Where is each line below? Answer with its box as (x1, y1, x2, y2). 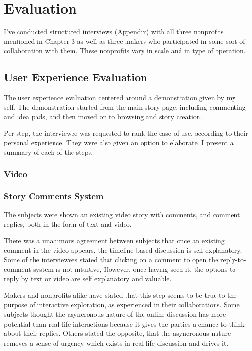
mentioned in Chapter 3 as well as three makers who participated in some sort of (4, 36, 245, 46)
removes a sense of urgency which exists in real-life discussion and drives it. (4, 337, 229, 348)
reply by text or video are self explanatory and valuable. (4, 273, 172, 284)
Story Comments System (4, 190, 104, 202)
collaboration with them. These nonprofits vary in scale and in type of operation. (4, 45, 246, 56)
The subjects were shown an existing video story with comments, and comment (4, 209, 240, 219)
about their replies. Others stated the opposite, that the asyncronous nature (4, 328, 231, 338)
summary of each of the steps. (4, 147, 93, 157)
